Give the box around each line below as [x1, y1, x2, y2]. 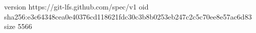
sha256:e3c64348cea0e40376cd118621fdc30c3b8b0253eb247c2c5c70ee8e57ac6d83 [4, 11, 252, 21]
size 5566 [4, 21, 32, 31]
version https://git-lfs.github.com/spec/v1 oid [4, 1, 149, 11]
